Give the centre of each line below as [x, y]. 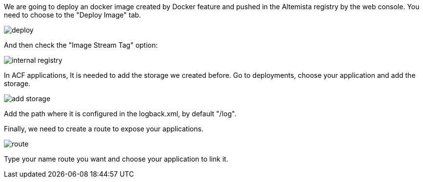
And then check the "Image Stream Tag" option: [81, 45]
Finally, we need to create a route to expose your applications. [104, 129]
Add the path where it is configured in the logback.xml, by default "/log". [120, 114]
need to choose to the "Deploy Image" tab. [72, 15]
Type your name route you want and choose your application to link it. [116, 159]
